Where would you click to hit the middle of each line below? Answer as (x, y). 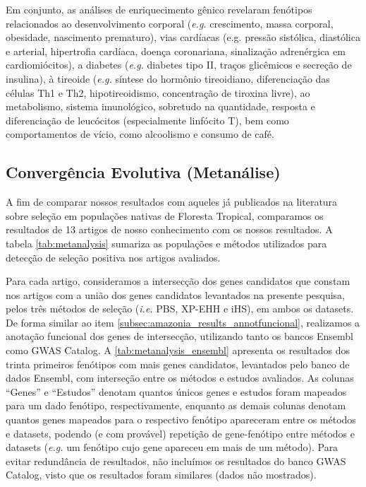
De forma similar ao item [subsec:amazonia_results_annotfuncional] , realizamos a (183, 322)
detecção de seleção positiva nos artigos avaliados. (113, 257)
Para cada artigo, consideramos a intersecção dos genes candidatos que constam (178, 281)
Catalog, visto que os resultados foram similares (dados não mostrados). (161, 475)
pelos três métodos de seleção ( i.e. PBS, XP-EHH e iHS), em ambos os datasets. (180, 309)
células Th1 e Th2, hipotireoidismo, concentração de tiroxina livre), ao (158, 92)
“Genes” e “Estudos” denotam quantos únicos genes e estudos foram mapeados (176, 391)
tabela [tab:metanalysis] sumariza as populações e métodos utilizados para (166, 243)
